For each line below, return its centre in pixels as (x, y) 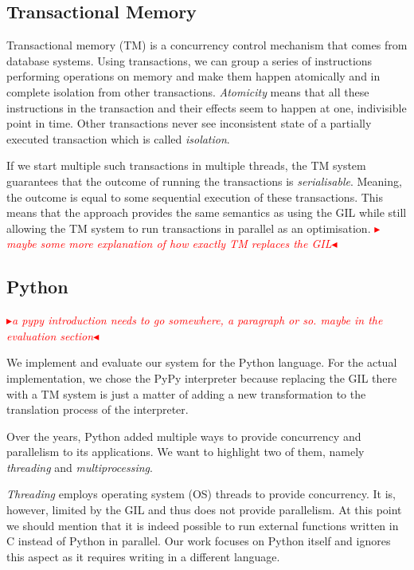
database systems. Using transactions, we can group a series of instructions (189, 60)
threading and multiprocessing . (80, 467)
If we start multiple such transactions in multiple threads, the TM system (186, 165)
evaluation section (50, 335)
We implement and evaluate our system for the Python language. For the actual (202, 362)
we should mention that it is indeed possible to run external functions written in (203, 525)
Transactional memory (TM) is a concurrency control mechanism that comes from (207, 45)
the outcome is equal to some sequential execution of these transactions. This (195, 197)
